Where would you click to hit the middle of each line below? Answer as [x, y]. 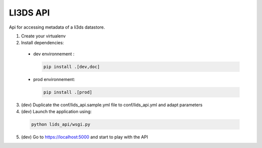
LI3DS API [29, 13]
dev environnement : [54, 54]
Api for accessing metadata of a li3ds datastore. [57, 27]
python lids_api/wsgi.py [61, 124]
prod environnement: [54, 79]
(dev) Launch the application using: [57, 112]
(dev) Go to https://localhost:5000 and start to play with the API [84, 137]
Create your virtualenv [43, 36]
